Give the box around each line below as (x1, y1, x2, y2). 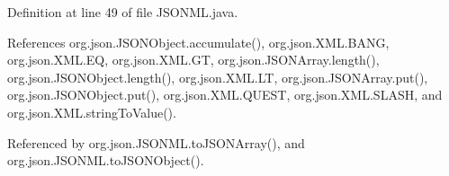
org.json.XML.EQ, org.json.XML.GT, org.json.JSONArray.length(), (7, 50, 380, 69)
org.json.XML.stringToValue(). (7, 102, 176, 121)
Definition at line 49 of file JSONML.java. (7, 3, 238, 21)
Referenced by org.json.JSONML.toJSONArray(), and (7, 133, 305, 152)
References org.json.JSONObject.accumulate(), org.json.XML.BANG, (7, 32, 390, 51)
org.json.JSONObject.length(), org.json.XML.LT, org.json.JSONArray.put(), (7, 67, 428, 86)
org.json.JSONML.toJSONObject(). (7, 151, 204, 170)
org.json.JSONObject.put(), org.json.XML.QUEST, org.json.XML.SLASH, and (7, 85, 443, 104)
